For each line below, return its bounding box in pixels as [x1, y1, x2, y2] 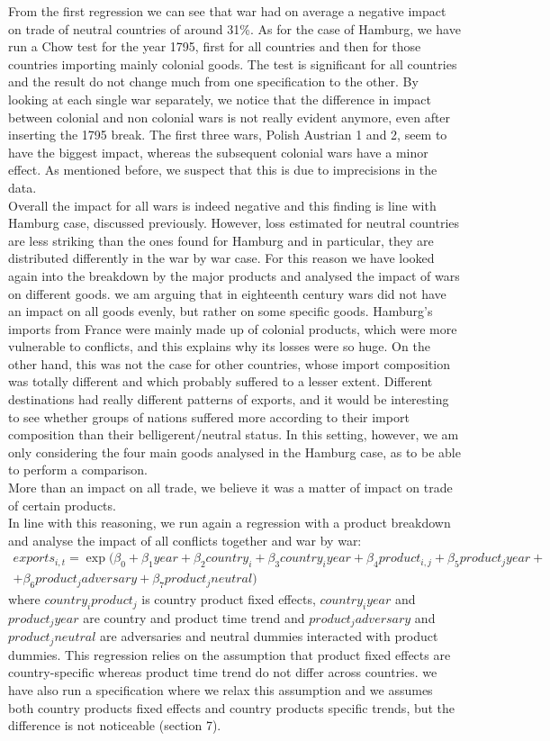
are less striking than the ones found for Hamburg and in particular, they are [8, 230, 434, 249]
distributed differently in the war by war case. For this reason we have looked [8, 249, 435, 267]
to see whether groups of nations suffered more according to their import [8, 407, 410, 426]
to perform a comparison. [8, 460, 148, 479]
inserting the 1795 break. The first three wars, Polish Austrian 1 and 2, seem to [8, 125, 447, 144]
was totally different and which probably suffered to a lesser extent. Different [8, 372, 433, 391]
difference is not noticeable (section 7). [8, 716, 221, 735]
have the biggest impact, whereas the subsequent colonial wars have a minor [8, 142, 428, 161]
